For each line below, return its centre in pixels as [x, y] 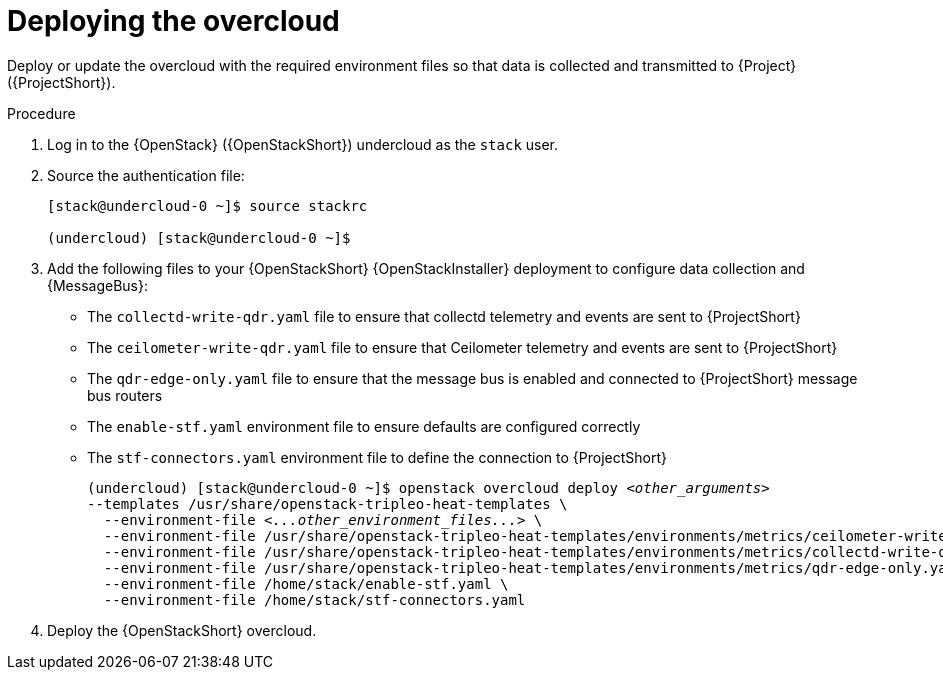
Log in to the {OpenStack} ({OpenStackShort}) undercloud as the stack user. [303, 144]
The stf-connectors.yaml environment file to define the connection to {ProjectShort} [377, 457]
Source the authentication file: [146, 175]
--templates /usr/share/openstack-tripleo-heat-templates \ [327, 503]
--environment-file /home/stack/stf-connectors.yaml [314, 599]
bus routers [125, 395]
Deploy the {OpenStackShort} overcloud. [182, 630]
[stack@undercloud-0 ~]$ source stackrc [207, 205]
